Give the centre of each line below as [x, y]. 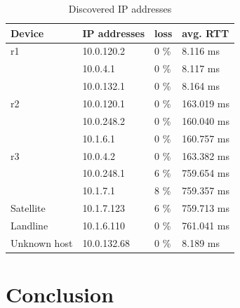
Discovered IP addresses [120, 8]
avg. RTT [206, 33]
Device [27, 33]
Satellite [28, 208]
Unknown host [42, 242]
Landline [29, 225]
